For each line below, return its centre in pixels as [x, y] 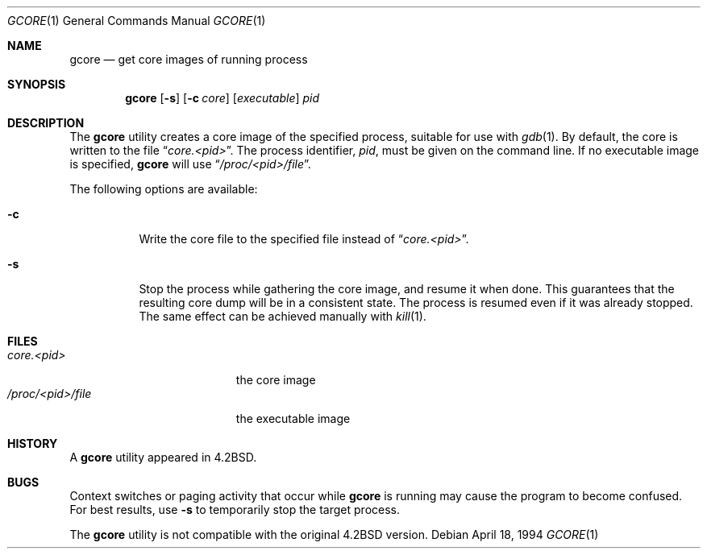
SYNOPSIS [37, 84]
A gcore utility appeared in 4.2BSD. [163, 457]
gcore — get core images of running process [189, 59]
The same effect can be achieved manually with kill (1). [283, 316]
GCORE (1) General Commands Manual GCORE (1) [137, 21]
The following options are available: [164, 189]
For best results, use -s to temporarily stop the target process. [235, 509]
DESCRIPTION [46, 123]
